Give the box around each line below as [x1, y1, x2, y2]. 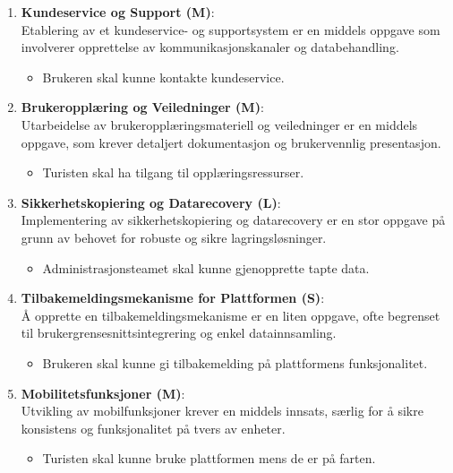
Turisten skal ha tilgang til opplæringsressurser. [42, 163, 304, 182]
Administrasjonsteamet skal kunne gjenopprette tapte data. [42, 258, 370, 277]
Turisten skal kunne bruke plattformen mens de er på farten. [42, 449, 376, 468]
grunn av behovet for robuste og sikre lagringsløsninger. [21, 228, 327, 246]
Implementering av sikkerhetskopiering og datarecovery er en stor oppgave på [21, 211, 446, 229]
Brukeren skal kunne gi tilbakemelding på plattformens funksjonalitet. [42, 353, 428, 372]
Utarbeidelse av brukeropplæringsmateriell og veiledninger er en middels [21, 115, 418, 133]
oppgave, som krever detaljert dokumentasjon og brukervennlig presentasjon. [21, 133, 441, 151]
